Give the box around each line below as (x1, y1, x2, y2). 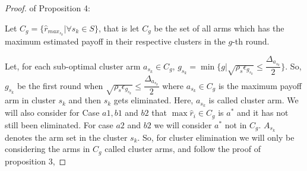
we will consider (154, 118, 212, 131)
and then (68, 94, 101, 106)
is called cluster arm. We (208, 94, 299, 106)
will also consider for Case (5, 106, 100, 119)
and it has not (236, 106, 289, 119)
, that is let (98, 21, 140, 34)
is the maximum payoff (218, 79, 302, 91)
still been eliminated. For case (5, 118, 113, 131)
